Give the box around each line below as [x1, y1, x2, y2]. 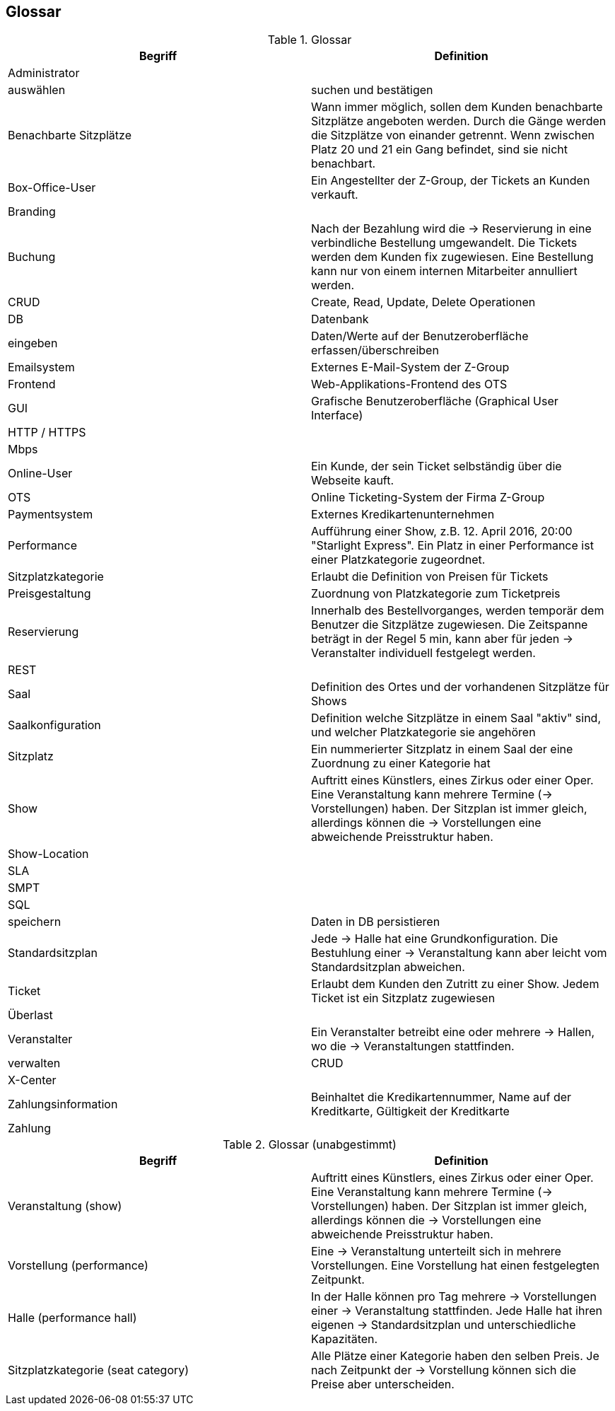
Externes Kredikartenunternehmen [311, 507, 495, 522]
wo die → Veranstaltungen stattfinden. [311, 1039, 515, 1054]
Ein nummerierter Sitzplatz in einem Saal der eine [311, 742, 573, 757]
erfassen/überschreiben [311, 343, 439, 358]
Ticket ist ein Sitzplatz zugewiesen [311, 991, 496, 1006]
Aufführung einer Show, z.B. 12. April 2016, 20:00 [311, 524, 573, 539]
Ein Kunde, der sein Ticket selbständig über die [311, 459, 562, 474]
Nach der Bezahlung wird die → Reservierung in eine [311, 221, 592, 236]
